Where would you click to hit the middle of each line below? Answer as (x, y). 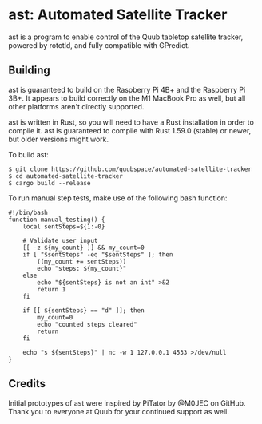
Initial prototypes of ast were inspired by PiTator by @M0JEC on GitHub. (127, 403)
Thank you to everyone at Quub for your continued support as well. (119, 411)
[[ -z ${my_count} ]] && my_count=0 (84, 248)
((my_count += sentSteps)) (82, 261)
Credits (27, 384)
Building (29, 71)
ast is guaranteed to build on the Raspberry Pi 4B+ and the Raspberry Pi (127, 89)
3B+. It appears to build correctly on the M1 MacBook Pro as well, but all (127, 98)
